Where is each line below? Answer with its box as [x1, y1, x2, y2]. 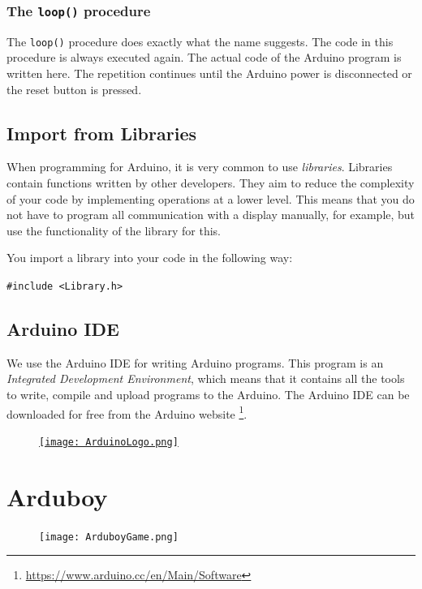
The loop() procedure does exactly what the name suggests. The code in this [6, 32, 394, 49]
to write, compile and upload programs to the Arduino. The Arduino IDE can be [6, 386, 410, 403]
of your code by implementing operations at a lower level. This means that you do [6, 190, 415, 207]
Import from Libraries [6, 120, 196, 145]
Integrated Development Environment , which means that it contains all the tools [6, 370, 405, 387]
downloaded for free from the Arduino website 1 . [6, 402, 248, 422]
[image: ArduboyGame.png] [39, 531, 179, 543]
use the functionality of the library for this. [6, 221, 221, 239]
